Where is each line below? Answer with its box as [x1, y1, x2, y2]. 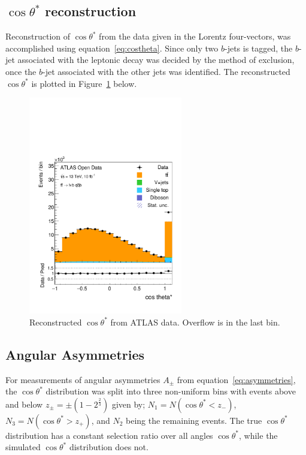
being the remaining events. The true [126, 414, 262, 426]
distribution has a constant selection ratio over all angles [5, 429, 213, 441]
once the [5, 65, 37, 77]
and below [5, 397, 43, 410]
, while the [239, 429, 278, 441]
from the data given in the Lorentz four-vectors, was [99, 30, 291, 43]
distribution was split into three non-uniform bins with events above [46, 385, 296, 397]
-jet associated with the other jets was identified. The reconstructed [43, 65, 290, 77]
